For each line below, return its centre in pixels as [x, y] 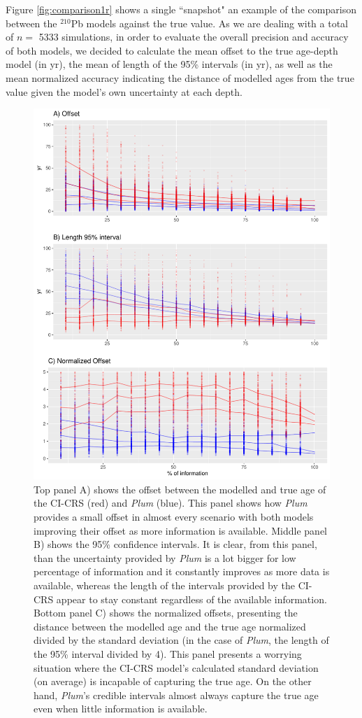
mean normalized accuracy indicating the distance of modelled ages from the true [180, 77]
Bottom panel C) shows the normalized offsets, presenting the [166, 613]
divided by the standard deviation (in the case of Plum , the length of [181, 640]
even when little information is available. [121, 709]
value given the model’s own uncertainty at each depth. [124, 91]
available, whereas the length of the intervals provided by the [164, 585]
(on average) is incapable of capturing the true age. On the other [173, 681]
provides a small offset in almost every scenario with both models [174, 517]
